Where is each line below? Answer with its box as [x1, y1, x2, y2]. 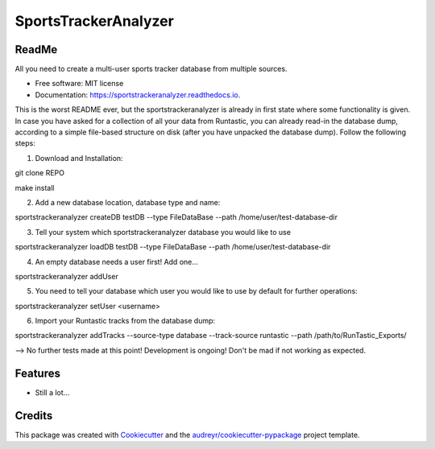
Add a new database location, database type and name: [35, 197, 221, 207]
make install [14, 183, 55, 192]
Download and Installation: [35, 153, 124, 163]
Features [14, 366, 60, 380]
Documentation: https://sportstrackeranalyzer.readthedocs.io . [35, 89, 241, 100]
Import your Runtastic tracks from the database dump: [35, 316, 216, 326]
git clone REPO [14, 168, 64, 178]
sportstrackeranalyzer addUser [14, 271, 118, 281]
